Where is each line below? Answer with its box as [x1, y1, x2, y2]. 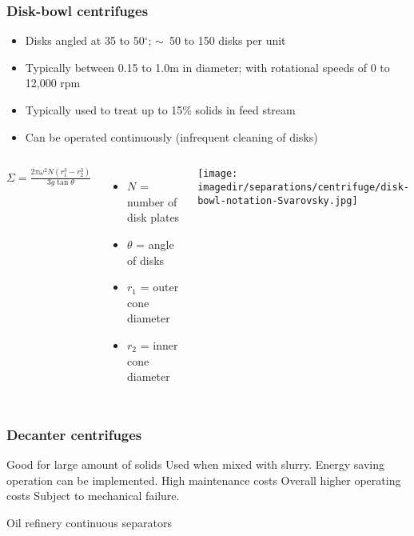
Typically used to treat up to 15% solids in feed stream [25, 102, 296, 118]
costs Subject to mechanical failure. [6, 487, 180, 504]
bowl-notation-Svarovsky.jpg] [197, 194, 358, 206]
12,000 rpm [25, 74, 81, 91]
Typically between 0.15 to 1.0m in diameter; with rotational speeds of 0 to [25, 58, 390, 75]
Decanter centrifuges [6, 424, 142, 444]
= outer [140, 278, 179, 295]
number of [127, 193, 177, 210]
